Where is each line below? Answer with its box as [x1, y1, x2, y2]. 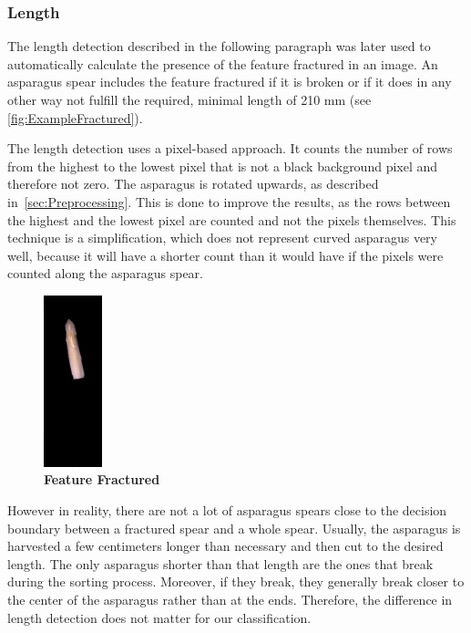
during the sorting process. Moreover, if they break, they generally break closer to [7, 572, 465, 591]
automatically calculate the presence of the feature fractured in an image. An [7, 54, 438, 73]
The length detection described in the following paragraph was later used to [7, 36, 431, 56]
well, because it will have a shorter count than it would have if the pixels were [7, 245, 444, 265]
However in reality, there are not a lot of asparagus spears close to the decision [7, 500, 447, 519]
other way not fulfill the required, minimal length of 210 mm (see [7, 90, 372, 109]
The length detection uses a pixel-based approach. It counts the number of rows [7, 139, 453, 158]
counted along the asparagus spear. [7, 264, 203, 283]
